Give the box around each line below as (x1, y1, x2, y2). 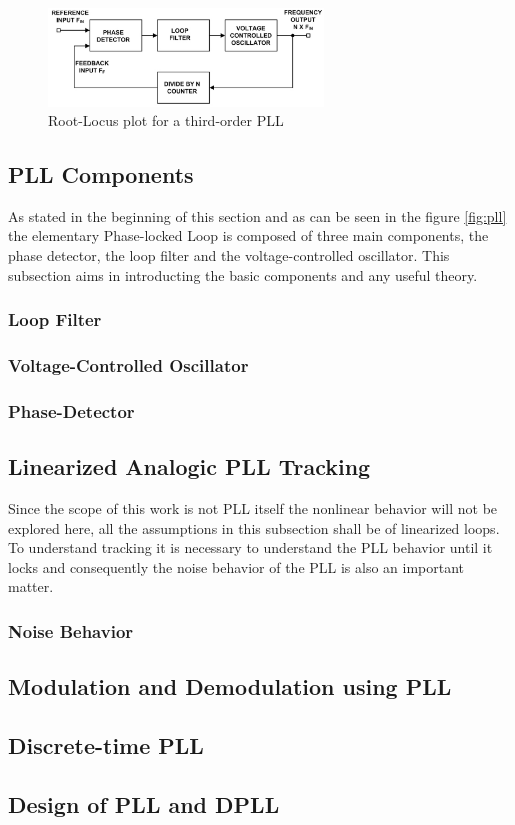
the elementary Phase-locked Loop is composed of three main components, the (8, 225, 489, 246)
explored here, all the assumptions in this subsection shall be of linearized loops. (8, 517, 500, 538)
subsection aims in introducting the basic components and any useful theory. (8, 264, 478, 285)
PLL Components (8, 159, 194, 190)
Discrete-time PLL (8, 729, 204, 760)
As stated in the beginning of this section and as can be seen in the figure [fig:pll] (8, 205, 507, 226)
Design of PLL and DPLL (8, 788, 280, 819)
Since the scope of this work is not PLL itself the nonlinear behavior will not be (8, 498, 498, 518)
